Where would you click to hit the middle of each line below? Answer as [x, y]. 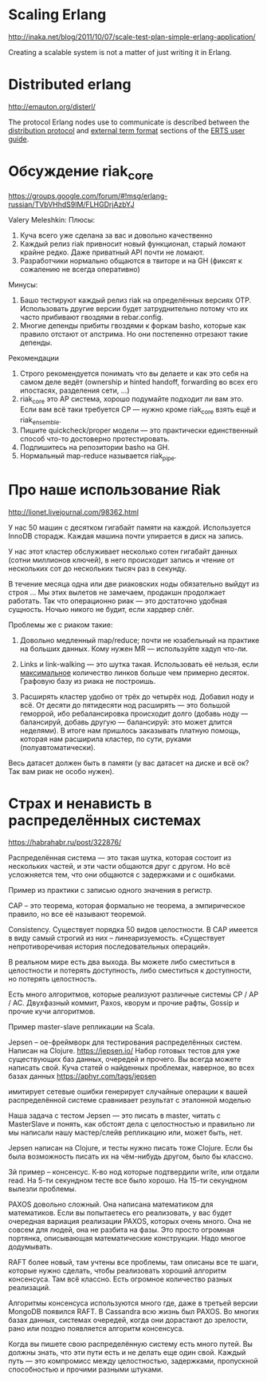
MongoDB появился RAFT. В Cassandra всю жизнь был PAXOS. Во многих [134, 1312]
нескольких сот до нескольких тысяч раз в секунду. [98, 568]
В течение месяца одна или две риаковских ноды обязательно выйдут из [134, 583]
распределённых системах [105, 820]
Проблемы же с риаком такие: [61, 625]
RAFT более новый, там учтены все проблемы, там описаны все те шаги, [133, 1262]
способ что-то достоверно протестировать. [94, 438]
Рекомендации [34, 358]
